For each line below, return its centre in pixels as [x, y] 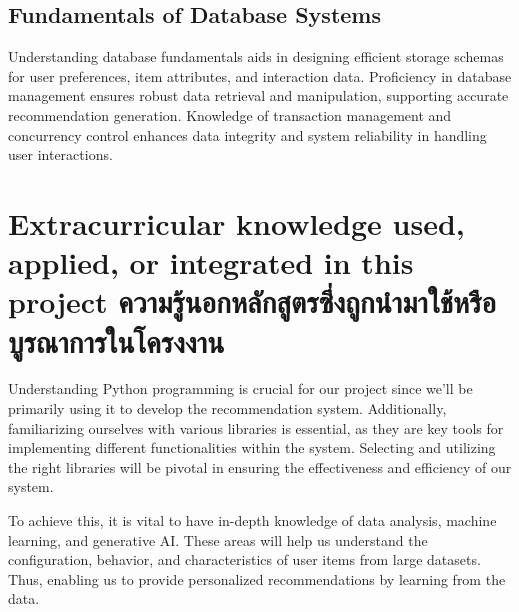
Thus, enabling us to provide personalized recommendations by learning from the [257, 578]
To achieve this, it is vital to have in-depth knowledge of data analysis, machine [252, 520]
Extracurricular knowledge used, [236, 222]
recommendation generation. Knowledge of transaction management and [230, 114]
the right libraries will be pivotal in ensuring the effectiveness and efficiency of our [260, 466]
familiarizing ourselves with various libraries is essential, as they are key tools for [256, 427]
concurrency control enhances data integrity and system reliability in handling [247, 134]
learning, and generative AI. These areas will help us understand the [218, 539]
